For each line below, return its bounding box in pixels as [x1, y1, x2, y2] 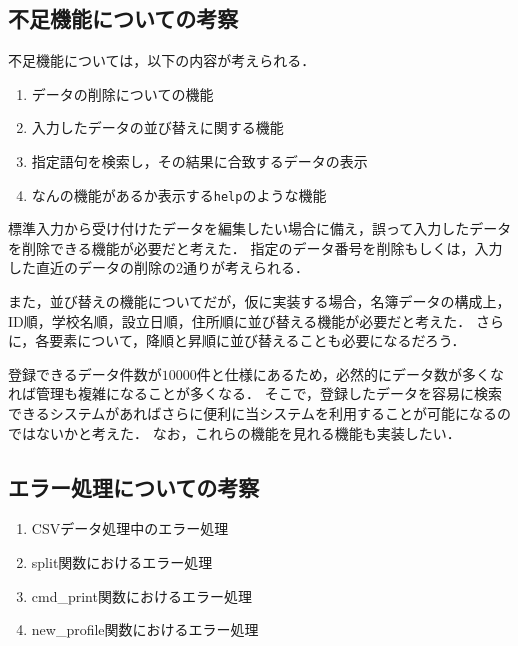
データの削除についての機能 [31, 83, 214, 104]
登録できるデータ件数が [8, 363, 162, 384]
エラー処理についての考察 [8, 471, 260, 502]
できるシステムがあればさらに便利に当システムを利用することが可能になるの [8, 402, 511, 423]
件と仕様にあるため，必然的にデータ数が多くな [196, 363, 505, 384]
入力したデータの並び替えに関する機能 [31, 117, 284, 138]
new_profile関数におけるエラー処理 [31, 619, 259, 640]
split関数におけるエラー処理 [31, 551, 213, 572]
